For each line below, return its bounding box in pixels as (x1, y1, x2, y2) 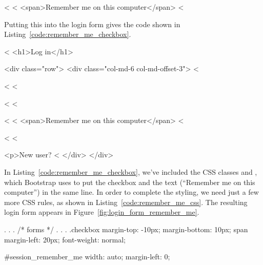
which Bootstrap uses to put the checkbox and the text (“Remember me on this (4, 176, 255, 187)
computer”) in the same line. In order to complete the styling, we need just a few (4, 187, 259, 197)
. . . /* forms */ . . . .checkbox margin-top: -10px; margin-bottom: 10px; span (4, 223, 248, 234)
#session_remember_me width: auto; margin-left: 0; (4, 251, 170, 262)
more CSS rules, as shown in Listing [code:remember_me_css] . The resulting (4, 196, 248, 207)
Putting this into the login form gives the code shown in (4, 18, 180, 29)
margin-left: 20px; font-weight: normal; (4, 234, 126, 244)
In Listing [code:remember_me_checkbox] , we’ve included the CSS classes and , (4, 166, 257, 177)
